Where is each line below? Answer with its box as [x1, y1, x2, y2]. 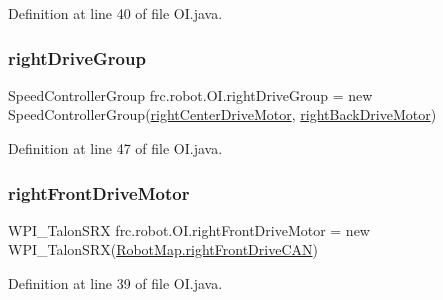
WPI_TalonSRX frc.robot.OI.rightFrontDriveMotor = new [8, 219, 370, 240]
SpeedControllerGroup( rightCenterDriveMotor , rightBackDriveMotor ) [8, 104, 437, 125]
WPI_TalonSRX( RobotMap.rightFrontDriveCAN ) [8, 239, 318, 260]
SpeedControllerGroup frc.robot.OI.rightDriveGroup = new [8, 84, 373, 105]
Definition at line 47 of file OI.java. [8, 138, 223, 158]
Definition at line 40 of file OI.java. [8, 3, 223, 23]
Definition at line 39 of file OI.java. [8, 273, 223, 293]
